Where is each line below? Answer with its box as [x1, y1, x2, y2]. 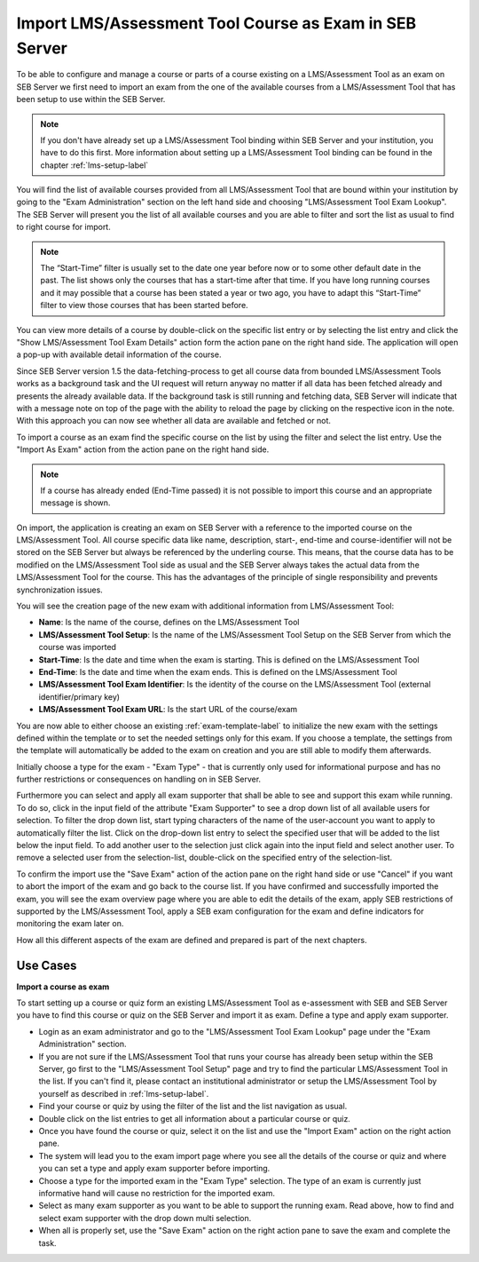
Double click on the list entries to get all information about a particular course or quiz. [38, 1113, 350, 1123]
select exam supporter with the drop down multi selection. [38, 1212, 252, 1223]
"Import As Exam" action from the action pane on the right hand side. [16, 444, 270, 455]
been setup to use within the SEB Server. [16, 94, 166, 105]
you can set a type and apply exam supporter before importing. [38, 1163, 271, 1174]
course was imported [38, 642, 117, 653]
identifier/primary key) [38, 691, 120, 702]
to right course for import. [16, 222, 111, 233]
